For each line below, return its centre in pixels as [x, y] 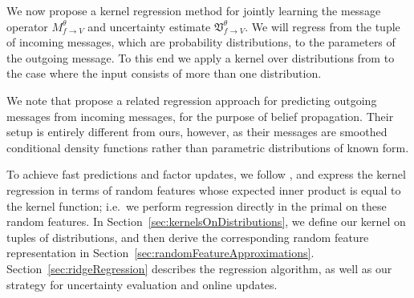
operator [27, 26]
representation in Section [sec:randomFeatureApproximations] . [160, 253]
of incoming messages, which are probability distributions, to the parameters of [201, 42]
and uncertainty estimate [149, 26]
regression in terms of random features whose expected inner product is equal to [204, 189]
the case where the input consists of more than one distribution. [164, 73]
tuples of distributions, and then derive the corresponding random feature [188, 237]
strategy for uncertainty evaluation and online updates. [142, 284]
